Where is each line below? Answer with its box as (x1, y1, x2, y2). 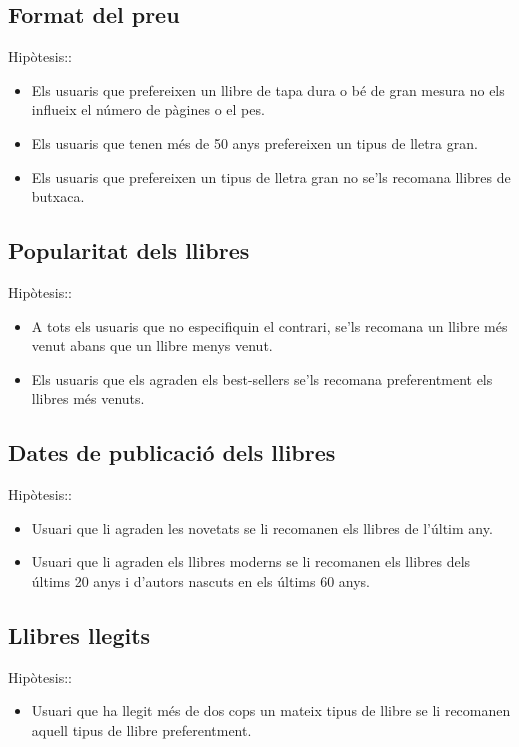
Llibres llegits (8, 619, 151, 650)
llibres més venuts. (31, 388, 145, 409)
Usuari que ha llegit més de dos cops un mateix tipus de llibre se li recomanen (31, 700, 511, 721)
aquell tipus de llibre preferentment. (31, 719, 252, 740)
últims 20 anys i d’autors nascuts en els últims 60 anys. (31, 570, 370, 591)
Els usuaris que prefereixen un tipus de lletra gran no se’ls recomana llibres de (31, 166, 511, 187)
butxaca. (31, 186, 85, 207)
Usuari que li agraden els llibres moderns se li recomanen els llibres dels (31, 551, 471, 572)
